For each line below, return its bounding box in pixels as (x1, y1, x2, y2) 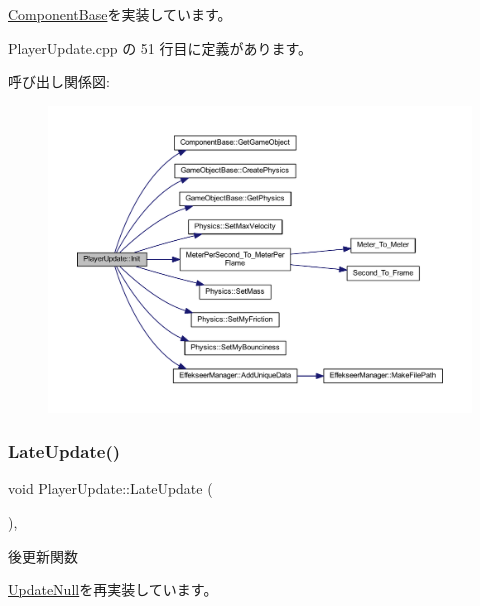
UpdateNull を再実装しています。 (8, 579, 218, 600)
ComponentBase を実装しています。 (8, 4, 232, 24)
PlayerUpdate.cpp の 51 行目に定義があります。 (8, 37, 313, 58)
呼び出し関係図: (8, 71, 110, 92)
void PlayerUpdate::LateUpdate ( (8, 478, 213, 499)
